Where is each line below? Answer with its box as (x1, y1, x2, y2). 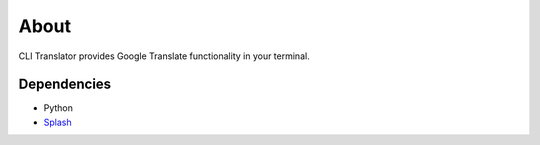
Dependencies (18, 76, 112, 93)
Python (43, 102, 74, 114)
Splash (43, 116, 72, 128)
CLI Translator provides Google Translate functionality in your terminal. (18, 50, 310, 62)
